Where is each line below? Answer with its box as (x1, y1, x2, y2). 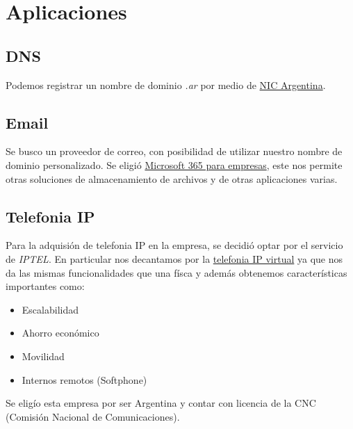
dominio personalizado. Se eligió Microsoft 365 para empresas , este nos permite (6, 157, 343, 172)
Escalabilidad (22, 302, 79, 316)
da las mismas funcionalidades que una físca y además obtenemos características (6, 265, 347, 280)
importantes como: (6, 279, 85, 293)
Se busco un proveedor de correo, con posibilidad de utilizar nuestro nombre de (6, 144, 343, 159)
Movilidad (22, 348, 65, 363)
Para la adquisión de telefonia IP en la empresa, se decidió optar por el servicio (6, 238, 343, 252)
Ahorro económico (22, 325, 99, 340)
